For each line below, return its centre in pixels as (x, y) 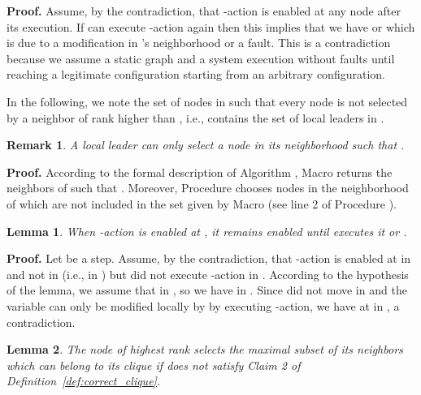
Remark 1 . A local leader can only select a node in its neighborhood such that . (206, 145)
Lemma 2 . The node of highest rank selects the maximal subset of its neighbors (205, 349)
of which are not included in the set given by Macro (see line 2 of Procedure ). (202, 203)
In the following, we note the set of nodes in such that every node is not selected (207, 101)
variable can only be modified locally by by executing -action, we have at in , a (203, 305)
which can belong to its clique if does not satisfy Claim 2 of (154, 365)
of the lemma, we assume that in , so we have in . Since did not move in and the (207, 290)
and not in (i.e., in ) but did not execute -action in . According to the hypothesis (208, 274)
